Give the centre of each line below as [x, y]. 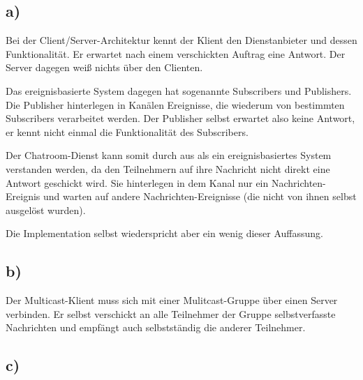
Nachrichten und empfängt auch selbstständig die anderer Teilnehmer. [156, 327]
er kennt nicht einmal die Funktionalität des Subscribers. [127, 131]
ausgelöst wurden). [46, 210]
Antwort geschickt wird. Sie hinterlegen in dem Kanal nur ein [137, 182]
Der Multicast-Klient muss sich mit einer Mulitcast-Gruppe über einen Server [172, 300]
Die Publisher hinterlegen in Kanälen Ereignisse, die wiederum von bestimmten [175, 104]
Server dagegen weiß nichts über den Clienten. [104, 67]
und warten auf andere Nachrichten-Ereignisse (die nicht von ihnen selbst [200, 196]
